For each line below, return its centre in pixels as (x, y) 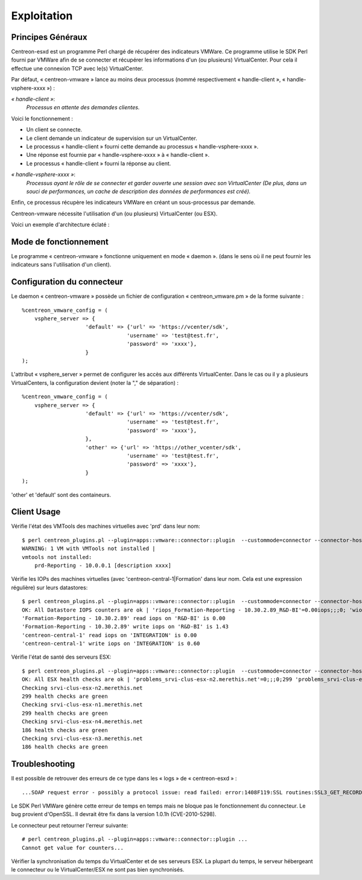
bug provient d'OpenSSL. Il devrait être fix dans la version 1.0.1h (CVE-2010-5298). (114, 814)
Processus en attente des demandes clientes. (83, 107)
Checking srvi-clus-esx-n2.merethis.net (82, 688)
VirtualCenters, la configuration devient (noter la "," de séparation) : (95, 382)
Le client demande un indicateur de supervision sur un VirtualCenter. (112, 138)
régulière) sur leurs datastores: (49, 587)
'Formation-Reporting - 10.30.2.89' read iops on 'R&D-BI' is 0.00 (124, 618)
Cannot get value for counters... (73, 848)
